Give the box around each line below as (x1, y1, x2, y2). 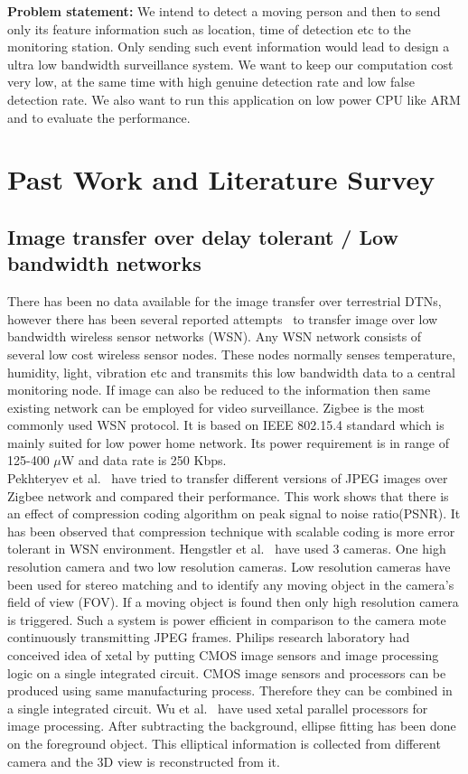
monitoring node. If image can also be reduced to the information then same (7, 380, 431, 399)
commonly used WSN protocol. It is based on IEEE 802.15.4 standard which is (7, 415, 445, 434)
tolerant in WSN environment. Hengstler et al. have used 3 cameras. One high (7, 539, 446, 558)
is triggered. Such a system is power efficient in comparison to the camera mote (7, 610, 446, 629)
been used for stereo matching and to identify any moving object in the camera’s (7, 574, 454, 593)
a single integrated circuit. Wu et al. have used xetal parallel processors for (7, 698, 428, 717)
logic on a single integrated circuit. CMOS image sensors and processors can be (7, 663, 446, 682)
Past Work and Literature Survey (7, 161, 435, 198)
